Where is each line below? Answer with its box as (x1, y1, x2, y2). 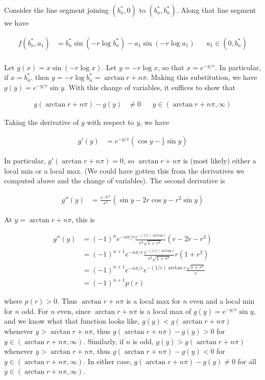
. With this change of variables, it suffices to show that (64, 81, 235, 92)
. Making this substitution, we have (146, 72, 257, 82)
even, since (57, 305, 91, 316)
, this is (71, 214, 95, 224)
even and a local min (189, 295, 255, 306)
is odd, (132, 335, 154, 346)
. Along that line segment (176, 5, 256, 15)
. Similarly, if (83, 335, 124, 346)
